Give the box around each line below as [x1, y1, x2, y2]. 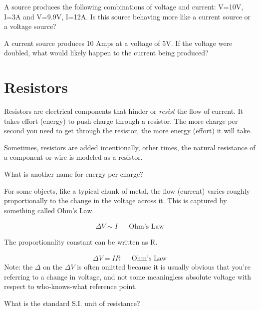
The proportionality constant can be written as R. [4, 237, 158, 247]
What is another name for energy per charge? [4, 169, 143, 179]
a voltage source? [4, 21, 56, 31]
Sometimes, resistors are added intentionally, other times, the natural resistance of [4, 142, 256, 152]
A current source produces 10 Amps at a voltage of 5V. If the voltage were [4, 37, 233, 48]
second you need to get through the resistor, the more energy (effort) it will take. [4, 125, 252, 136]
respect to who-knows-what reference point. [4, 281, 137, 292]
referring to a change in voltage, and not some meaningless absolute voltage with [4, 271, 252, 282]
